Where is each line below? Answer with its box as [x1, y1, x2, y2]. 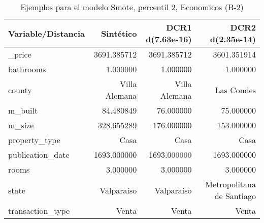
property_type [8, 134, 60, 146]
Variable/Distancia [8, 27, 85, 39]
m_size [8, 119, 34, 131]
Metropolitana [205, 178, 256, 190]
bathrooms [8, 63, 46, 75]
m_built [8, 104, 38, 116]
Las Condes [215, 83, 256, 96]
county [8, 83, 32, 96]
